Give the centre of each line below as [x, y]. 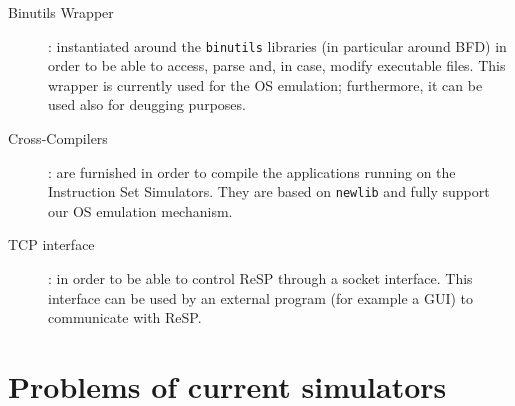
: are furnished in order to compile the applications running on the [252, 171]
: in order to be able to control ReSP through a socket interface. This [260, 278]
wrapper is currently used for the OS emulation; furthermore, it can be [265, 84]
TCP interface [51, 244]
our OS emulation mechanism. [140, 210]
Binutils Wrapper [61, 12]
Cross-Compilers [58, 138]
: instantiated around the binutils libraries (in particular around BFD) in [277, 45]
